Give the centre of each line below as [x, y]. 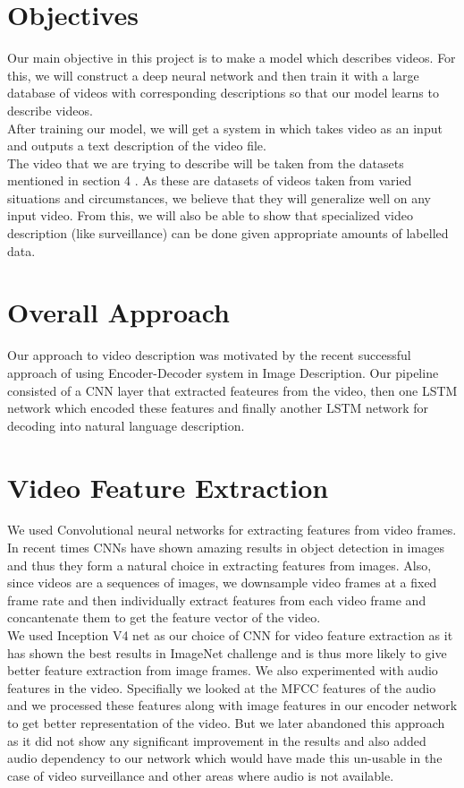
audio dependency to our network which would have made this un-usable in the [225, 758]
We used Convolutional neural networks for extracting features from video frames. [232, 530]
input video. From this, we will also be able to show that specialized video [210, 215]
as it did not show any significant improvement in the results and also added [217, 740]
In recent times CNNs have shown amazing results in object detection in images [226, 548]
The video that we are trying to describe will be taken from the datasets [206, 163]
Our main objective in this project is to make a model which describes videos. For [232, 58]
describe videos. [50, 110]
